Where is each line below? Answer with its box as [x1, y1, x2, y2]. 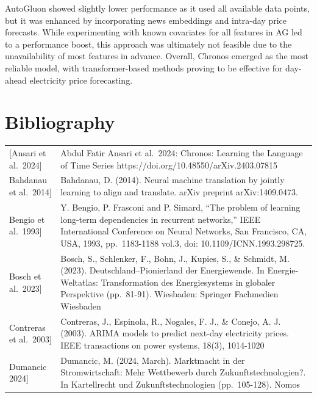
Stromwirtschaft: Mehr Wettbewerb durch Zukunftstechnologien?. [60, 366, 306, 378]
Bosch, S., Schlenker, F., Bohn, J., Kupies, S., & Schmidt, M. [60, 251, 290, 264]
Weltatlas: [60, 275, 98, 288]
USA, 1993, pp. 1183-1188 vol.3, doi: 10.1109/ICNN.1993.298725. [60, 236, 305, 249]
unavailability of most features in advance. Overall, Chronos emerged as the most [5, 49, 308, 62]
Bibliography [5, 109, 115, 134]
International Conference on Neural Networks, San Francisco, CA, [60, 225, 307, 237]
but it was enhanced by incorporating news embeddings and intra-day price [5, 13, 287, 26]
